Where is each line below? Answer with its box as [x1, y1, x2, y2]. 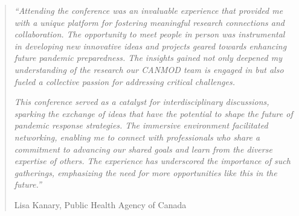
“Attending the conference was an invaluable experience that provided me [14, 4, 283, 16]
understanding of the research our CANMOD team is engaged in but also [14, 63, 284, 75]
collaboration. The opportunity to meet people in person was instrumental [14, 28, 285, 40]
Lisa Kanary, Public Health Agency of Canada [14, 198, 187, 211]
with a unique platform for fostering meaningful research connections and [14, 16, 285, 28]
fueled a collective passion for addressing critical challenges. [14, 75, 236, 87]
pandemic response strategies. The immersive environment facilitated [14, 119, 268, 132]
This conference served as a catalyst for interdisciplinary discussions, [14, 95, 269, 108]
